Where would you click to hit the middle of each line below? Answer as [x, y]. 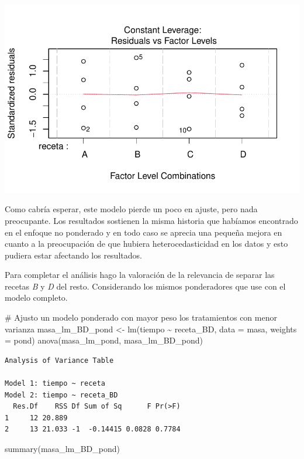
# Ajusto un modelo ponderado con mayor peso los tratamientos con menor [141, 317]
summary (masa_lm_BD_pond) [62, 448]
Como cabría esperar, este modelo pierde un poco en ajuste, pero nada [131, 209]
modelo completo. [36, 297]
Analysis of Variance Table [59, 360]
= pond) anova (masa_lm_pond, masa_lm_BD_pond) [104, 340]
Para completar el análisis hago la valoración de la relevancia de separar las [140, 275]
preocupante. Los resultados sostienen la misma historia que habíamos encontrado [151, 220]
